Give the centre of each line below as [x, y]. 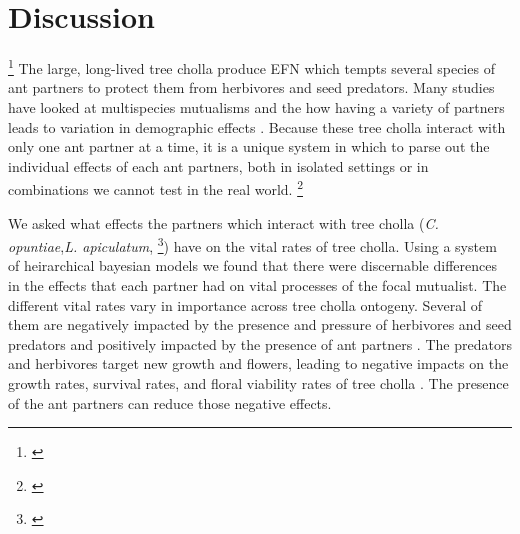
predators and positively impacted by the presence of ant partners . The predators [260, 343]
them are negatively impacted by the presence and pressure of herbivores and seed [260, 324]
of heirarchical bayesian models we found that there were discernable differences [252, 265]
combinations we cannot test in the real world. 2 [155, 187]
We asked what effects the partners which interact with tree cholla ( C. [223, 222]
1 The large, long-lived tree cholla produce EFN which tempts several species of [251, 66]
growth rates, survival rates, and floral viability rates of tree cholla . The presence [258, 383]
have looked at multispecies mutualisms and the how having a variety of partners [256, 106]
